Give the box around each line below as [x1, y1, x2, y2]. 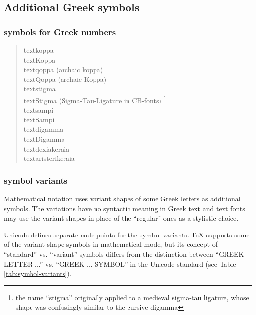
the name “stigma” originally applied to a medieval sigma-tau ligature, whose [15, 292, 249, 302]
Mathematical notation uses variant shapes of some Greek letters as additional [4, 194, 241, 203]
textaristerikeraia [23, 153, 75, 163]
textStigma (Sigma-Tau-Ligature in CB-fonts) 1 [23, 93, 167, 105]
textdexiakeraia [23, 143, 70, 154]
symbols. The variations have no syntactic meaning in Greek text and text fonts [4, 203, 245, 213]
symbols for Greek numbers [4, 25, 116, 38]
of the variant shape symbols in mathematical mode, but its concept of [4, 239, 218, 249]
